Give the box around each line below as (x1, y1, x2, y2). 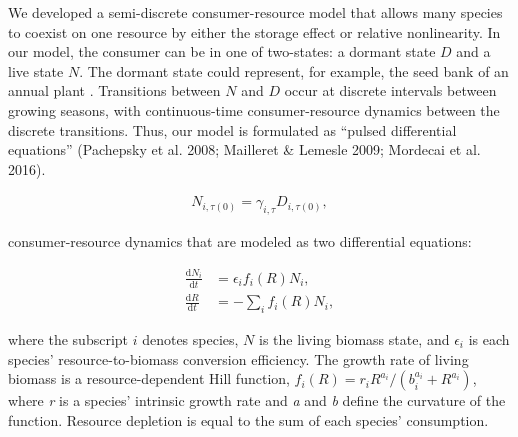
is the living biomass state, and (259, 328, 450, 349)
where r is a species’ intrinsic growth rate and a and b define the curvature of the (8, 390, 506, 411)
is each (468, 328, 510, 349)
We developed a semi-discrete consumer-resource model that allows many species (8, 2, 503, 22)
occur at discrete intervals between (284, 80, 497, 101)
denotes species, (142, 328, 239, 349)
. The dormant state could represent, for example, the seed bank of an (79, 60, 509, 81)
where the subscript (8, 328, 129, 349)
